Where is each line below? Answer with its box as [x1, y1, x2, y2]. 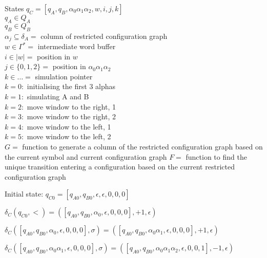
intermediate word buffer [37, 41, 116, 52]
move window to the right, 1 [27, 101, 116, 112]
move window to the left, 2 [27, 131, 111, 142]
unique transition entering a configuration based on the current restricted [5, 161, 235, 172]
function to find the [186, 151, 247, 162]
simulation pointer [35, 71, 93, 81]
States [5, 3, 24, 13]
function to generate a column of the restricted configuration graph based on [22, 141, 263, 152]
